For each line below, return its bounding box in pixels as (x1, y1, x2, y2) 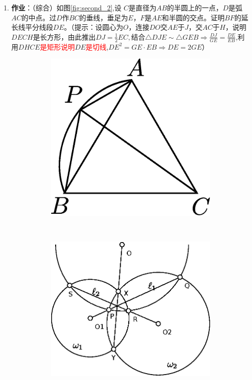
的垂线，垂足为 (79, 12, 128, 22)
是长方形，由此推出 (33, 31, 96, 42)
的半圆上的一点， (167, 2, 223, 12)
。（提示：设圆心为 (64, 22, 123, 32)
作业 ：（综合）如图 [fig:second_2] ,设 (11, 2, 122, 12)
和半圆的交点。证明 (162, 12, 225, 22)
